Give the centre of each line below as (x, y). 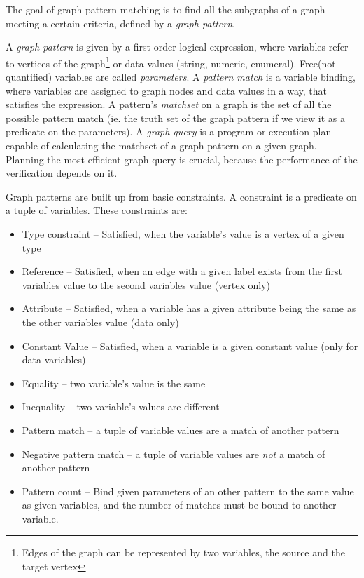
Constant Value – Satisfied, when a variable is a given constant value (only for (190, 345)
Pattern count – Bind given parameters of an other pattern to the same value (188, 491)
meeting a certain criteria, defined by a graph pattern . (120, 23)
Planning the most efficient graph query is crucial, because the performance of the (182, 159)
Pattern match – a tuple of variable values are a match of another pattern (181, 430)
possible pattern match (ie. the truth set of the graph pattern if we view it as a (176, 117)
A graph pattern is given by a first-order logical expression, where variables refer (177, 47)
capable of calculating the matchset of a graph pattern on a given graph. (161, 145)
